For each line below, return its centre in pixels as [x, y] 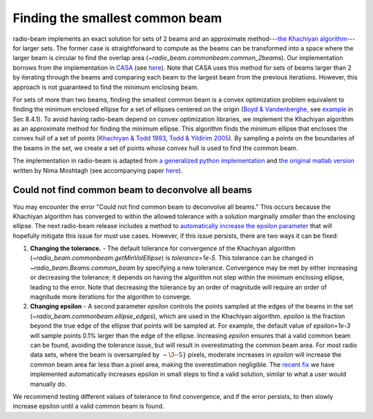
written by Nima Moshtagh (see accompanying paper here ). [98, 170]
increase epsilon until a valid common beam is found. [88, 406]
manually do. [48, 384]
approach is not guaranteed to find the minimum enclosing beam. [106, 87]
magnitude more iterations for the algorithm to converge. [111, 297]
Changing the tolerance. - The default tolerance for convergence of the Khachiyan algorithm [163, 248]
